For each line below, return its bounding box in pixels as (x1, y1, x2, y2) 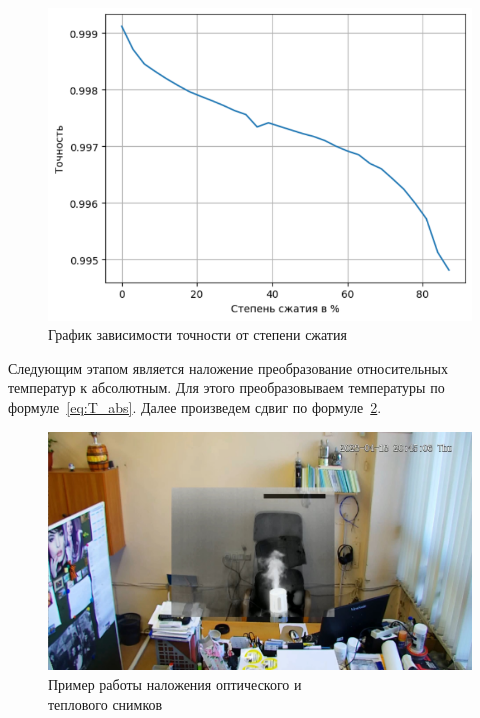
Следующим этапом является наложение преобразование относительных (8, 357, 449, 378)
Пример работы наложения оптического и (48, 673, 302, 694)
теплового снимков (48, 693, 163, 714)
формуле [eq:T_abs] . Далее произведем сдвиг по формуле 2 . (8, 397, 382, 417)
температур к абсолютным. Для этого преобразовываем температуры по (8, 377, 445, 398)
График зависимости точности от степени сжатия (48, 324, 347, 345)
